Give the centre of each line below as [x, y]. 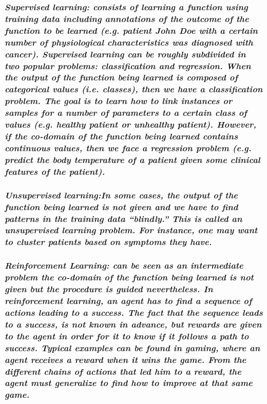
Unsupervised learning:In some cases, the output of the [121, 195]
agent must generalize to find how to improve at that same [129, 383]
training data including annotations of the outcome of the [127, 18]
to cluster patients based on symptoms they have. [108, 242]
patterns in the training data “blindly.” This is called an [123, 218]
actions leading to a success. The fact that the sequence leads [134, 312]
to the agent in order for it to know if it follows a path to [127, 336]
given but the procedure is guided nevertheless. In [109, 289]
